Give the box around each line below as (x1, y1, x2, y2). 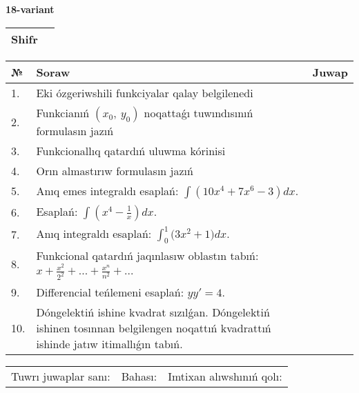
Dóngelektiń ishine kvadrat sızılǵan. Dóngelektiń (36, 304, 270, 321)
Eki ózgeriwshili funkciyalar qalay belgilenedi (36, 84, 253, 101)
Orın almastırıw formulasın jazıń (36, 162, 193, 179)
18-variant (6, 2, 55, 16)
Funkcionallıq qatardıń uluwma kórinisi (36, 142, 226, 159)
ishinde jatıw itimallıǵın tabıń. (36, 336, 183, 352)
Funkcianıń (36, 104, 90, 121)
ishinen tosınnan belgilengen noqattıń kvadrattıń (36, 320, 271, 336)
